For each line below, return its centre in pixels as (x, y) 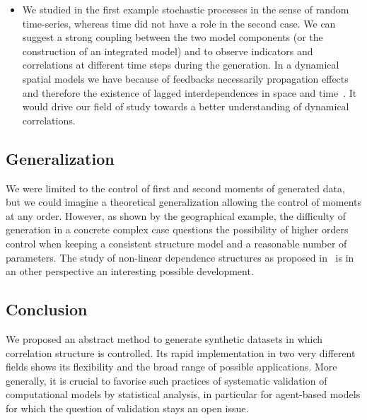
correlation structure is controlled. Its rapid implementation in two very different (181, 352)
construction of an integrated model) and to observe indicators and (168, 51)
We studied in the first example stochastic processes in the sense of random (186, 9)
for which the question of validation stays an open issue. (127, 408)
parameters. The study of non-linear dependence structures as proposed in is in (180, 257)
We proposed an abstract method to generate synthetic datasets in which (164, 338)
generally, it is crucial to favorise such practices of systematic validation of (167, 380)
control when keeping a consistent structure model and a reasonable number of (176, 243)
